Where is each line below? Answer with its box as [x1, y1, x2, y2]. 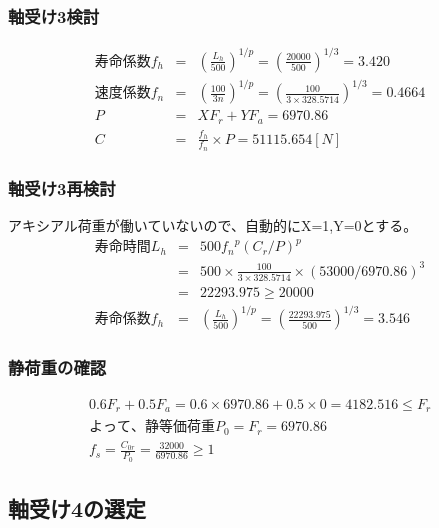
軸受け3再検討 [8, 175, 116, 200]
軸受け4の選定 [8, 493, 147, 524]
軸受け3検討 [8, 3, 100, 28]
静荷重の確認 [8, 355, 107, 380]
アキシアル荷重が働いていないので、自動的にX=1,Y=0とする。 [8, 214, 418, 235]
